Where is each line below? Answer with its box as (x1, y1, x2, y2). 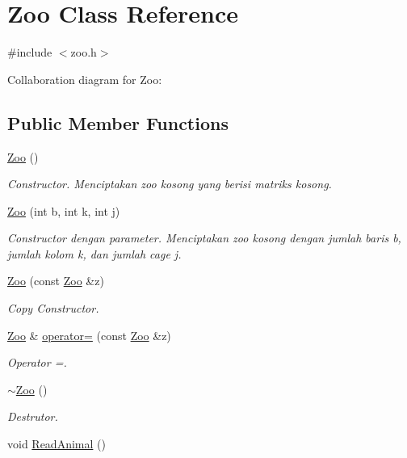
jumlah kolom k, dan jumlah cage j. (7, 245, 182, 262)
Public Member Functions (7, 110, 229, 135)
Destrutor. (7, 408, 58, 425)
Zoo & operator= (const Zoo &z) (7, 326, 171, 343)
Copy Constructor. (7, 300, 99, 317)
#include (7, 44, 52, 61)
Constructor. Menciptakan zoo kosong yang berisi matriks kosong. (7, 175, 332, 192)
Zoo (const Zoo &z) (7, 272, 104, 289)
